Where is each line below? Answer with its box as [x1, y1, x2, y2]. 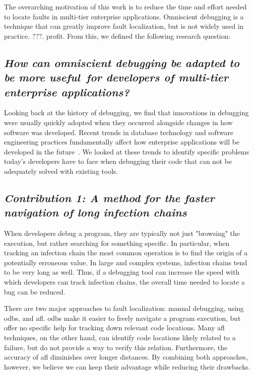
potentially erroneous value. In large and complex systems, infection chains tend [4, 257, 248, 267]
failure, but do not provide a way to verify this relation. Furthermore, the [4, 342, 228, 352]
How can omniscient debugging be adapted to [4, 55, 240, 70]
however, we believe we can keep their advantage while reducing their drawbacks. [4, 361, 251, 372]
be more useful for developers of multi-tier [4, 70, 229, 85]
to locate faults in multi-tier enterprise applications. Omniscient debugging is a [4, 11, 244, 21]
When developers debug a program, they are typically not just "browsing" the [4, 228, 240, 238]
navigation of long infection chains [4, 205, 187, 220]
